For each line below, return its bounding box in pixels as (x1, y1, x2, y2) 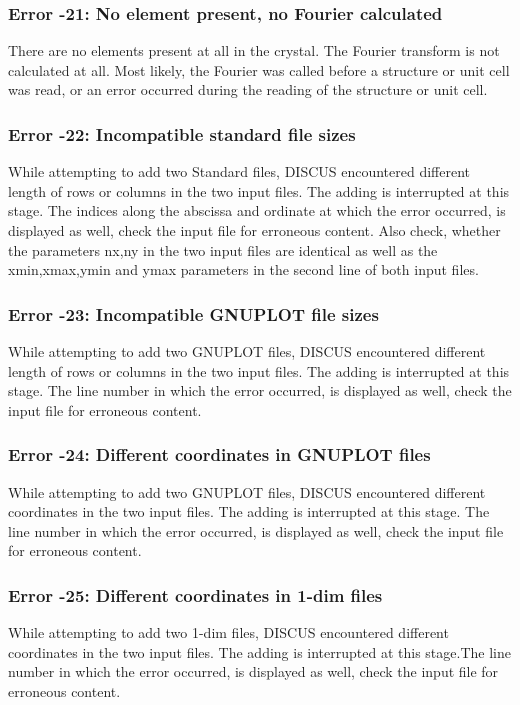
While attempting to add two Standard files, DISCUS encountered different (8, 161, 471, 182)
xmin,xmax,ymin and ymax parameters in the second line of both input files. (8, 259, 479, 280)
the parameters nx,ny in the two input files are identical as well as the (8, 239, 438, 260)
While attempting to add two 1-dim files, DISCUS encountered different (8, 622, 449, 643)
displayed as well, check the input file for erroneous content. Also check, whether (8, 220, 501, 240)
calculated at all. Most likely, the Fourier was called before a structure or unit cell (8, 59, 510, 80)
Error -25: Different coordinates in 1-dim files (8, 582, 383, 607)
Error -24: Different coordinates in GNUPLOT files (8, 442, 431, 467)
